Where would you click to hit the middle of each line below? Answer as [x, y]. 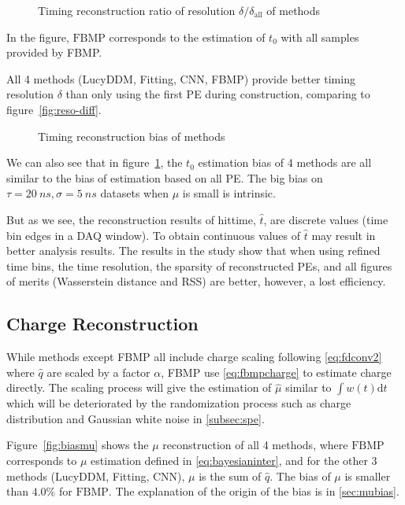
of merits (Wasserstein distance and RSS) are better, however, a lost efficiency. [196, 281]
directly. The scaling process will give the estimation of [139, 387]
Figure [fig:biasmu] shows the [78, 445]
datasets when [134, 193]
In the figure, [38, 37]
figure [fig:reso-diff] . [54, 109]
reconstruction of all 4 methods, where [255, 445]
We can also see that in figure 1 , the [95, 162]
